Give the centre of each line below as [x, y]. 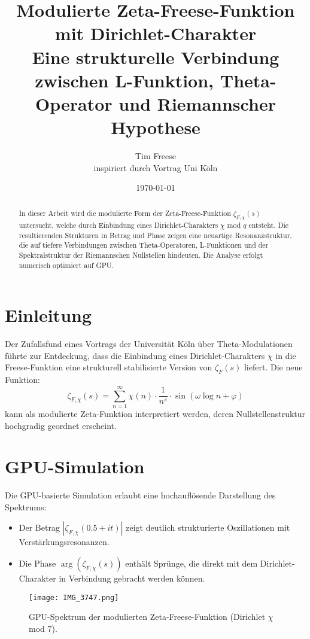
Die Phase [37, 563]
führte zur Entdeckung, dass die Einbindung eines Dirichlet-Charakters [135, 355]
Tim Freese [156, 156]
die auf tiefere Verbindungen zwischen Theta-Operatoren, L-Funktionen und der [144, 245]
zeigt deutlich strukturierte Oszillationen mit [208, 527]
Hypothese [156, 127]
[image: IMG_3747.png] [74, 597]
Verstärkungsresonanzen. [64, 542]
